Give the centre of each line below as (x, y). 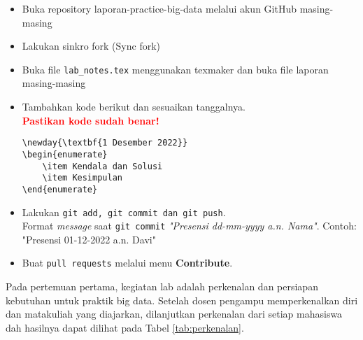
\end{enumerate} (60, 189)
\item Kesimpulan (82, 178)
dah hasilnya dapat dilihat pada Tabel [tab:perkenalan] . (125, 327)
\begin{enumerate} (65, 154)
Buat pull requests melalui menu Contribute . (127, 263)
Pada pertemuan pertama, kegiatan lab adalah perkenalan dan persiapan (162, 286)
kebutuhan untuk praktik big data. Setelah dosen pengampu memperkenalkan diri (182, 300)
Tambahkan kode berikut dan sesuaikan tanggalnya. (134, 107)
